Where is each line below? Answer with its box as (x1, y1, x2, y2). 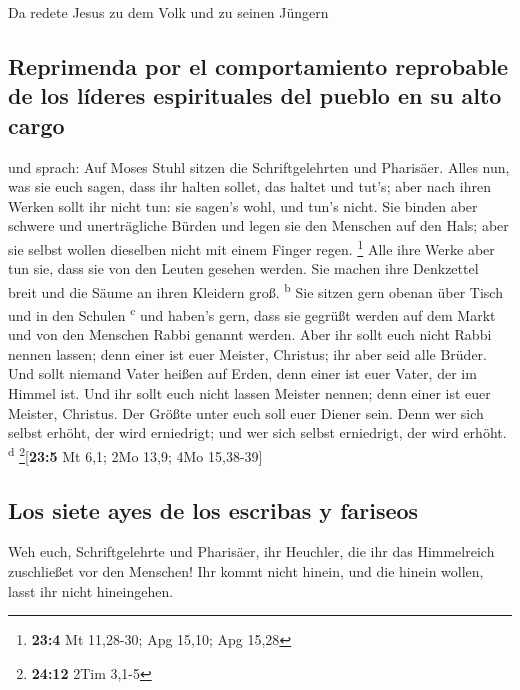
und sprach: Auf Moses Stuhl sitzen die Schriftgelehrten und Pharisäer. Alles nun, (8, 156, 510, 177)
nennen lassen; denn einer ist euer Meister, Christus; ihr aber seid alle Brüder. (8, 343, 487, 364)
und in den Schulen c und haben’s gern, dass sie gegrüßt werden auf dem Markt (8, 302, 496, 325)
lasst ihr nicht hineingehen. (8, 580, 174, 601)
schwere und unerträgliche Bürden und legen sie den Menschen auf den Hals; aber (8, 215, 509, 236)
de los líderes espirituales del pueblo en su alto (8, 80, 502, 111)
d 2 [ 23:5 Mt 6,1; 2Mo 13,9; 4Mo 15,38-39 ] (8, 442, 263, 466)
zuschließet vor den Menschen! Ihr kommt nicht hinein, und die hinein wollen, (8, 560, 484, 581)
